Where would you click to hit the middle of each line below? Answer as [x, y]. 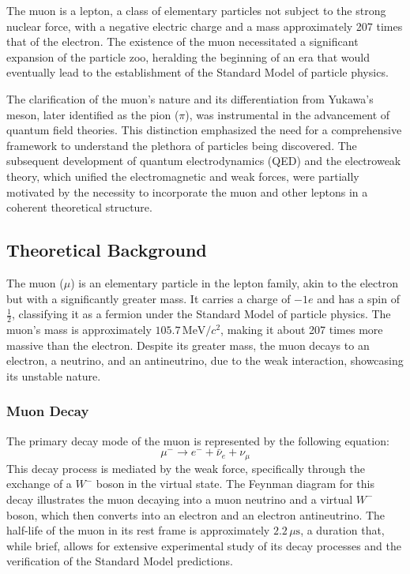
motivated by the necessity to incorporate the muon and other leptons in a [187, 191]
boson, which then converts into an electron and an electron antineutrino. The [196, 514]
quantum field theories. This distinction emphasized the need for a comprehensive [204, 130]
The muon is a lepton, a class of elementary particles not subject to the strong [196, 10]
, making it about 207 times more [302, 329]
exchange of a [39, 484]
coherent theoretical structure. [79, 207]
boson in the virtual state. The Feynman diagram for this [235, 484]
